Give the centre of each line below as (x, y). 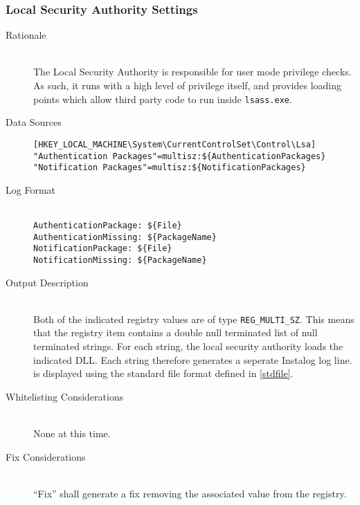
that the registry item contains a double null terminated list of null (175, 332)
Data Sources (34, 122)
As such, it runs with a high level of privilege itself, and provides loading (188, 85)
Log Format (30, 189)
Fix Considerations (46, 456)
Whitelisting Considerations (65, 396)
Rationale (26, 35)
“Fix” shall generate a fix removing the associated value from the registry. (190, 493)
